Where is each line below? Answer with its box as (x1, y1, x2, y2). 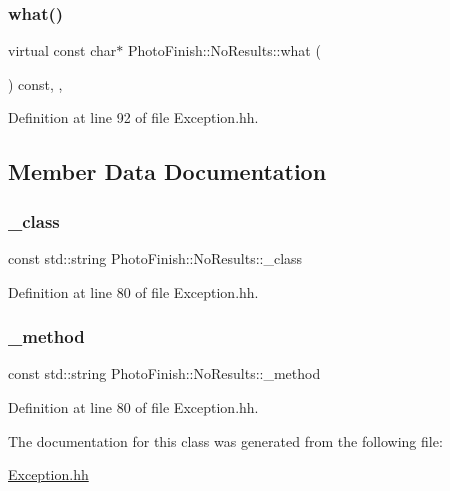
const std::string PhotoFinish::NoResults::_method (8, 363, 321, 384)
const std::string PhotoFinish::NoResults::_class (8, 248, 303, 268)
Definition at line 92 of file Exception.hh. (8, 107, 259, 128)
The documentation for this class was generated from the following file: (8, 430, 443, 451)
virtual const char (8, 40, 117, 61)
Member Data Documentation (8, 156, 327, 187)
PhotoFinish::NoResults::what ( (127, 40, 321, 61)
